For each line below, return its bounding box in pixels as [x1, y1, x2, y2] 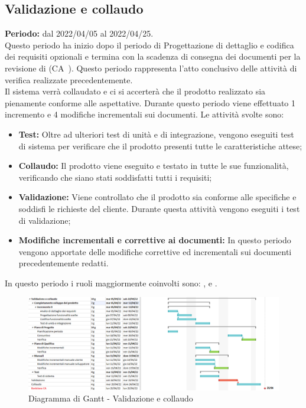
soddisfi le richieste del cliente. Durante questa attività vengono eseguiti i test [18, 202, 300, 214]
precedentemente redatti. [18, 257, 109, 269]
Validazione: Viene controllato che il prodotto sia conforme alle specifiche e [18, 191, 297, 203]
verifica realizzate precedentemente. [5, 73, 133, 86]
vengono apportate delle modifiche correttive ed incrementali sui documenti [18, 245, 292, 257]
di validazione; [18, 214, 71, 226]
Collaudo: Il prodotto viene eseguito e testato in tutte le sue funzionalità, [18, 159, 289, 172]
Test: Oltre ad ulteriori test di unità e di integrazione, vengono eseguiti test [18, 128, 294, 140]
